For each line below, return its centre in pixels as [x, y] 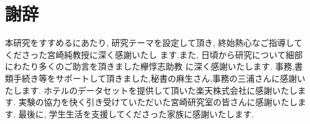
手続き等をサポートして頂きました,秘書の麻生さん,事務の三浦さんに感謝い [159, 78]
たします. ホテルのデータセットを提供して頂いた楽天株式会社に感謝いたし [151, 90]
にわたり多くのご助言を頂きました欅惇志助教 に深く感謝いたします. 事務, [150, 66]
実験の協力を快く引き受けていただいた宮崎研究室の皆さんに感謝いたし [158, 102]
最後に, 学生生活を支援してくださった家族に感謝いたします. [136, 113]
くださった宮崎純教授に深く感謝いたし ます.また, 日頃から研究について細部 [154, 54]
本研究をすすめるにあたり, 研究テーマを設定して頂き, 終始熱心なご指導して [154, 43]
